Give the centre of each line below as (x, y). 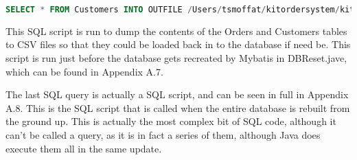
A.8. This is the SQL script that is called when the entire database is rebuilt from (178, 107)
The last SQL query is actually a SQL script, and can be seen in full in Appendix (177, 94)
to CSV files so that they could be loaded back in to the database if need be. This (178, 44)
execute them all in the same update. (84, 148)
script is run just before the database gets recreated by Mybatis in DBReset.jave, (176, 58)
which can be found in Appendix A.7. (84, 71)
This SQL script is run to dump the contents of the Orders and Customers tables (176, 31)
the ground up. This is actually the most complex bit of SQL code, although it (171, 121)
